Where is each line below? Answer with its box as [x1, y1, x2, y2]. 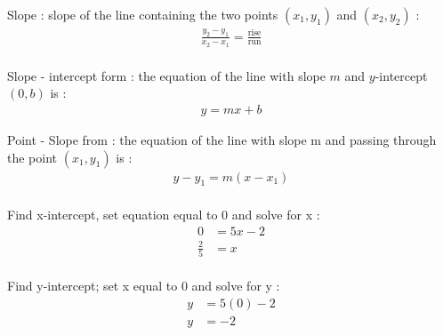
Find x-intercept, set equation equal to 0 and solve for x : [7, 205, 320, 224]
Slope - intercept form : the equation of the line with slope [7, 66, 326, 84]
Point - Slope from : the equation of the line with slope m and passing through [7, 131, 437, 149]
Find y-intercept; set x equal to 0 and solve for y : [7, 276, 280, 294]
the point [7, 148, 58, 166]
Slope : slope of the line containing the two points [7, 5, 278, 23]
